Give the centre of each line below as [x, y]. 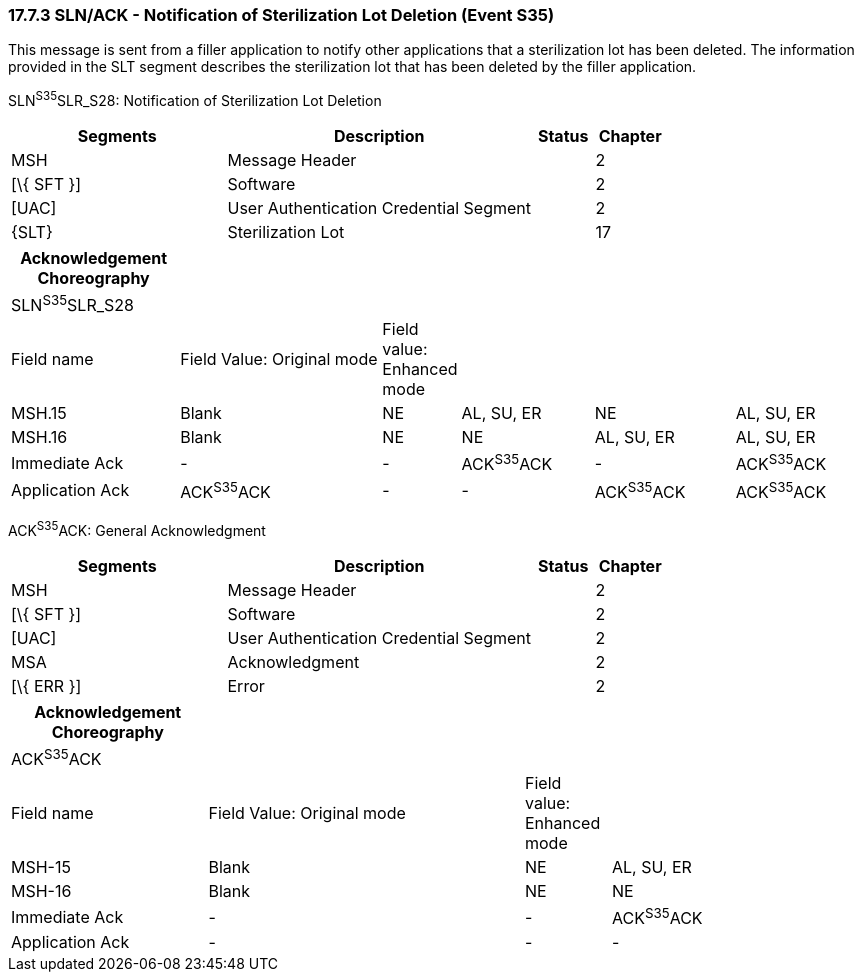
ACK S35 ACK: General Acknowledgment [137, 529]
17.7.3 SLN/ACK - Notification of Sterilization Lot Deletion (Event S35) [281, 15]
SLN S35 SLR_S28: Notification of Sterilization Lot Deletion [195, 99]
